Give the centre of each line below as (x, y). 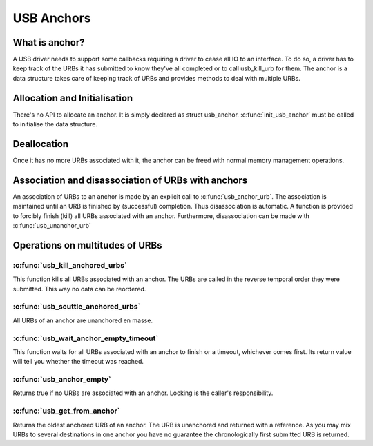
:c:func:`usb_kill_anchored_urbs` (70, 265)
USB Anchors (52, 18)
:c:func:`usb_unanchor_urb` (52, 226)
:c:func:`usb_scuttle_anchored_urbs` (77, 307)
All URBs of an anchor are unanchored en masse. (83, 320)
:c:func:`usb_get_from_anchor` (66, 411)
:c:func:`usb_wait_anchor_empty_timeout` (86, 338)
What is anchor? (49, 42)
